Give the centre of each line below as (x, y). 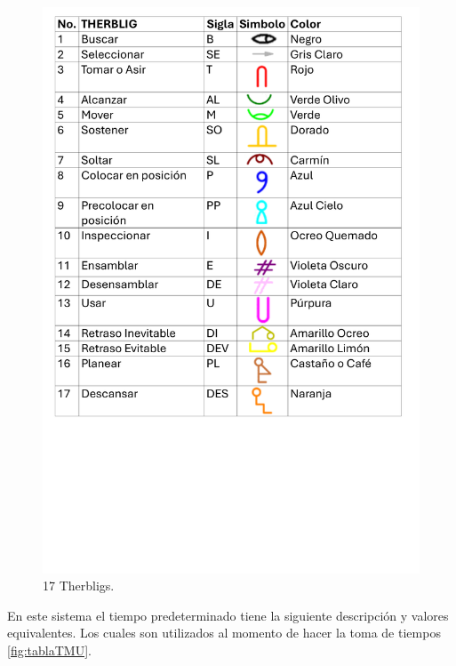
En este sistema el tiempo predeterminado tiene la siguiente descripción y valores (228, 615)
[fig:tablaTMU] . (49, 650)
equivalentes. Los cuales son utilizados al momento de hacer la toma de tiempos (224, 633)
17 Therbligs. (79, 586)
